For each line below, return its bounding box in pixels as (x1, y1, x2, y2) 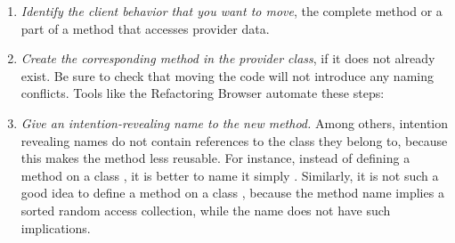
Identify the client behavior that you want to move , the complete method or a (20, 2, 443, 20)
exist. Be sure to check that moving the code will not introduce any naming (20, 66, 434, 85)
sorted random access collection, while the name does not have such (20, 200, 391, 219)
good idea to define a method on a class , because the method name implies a (20, 183, 444, 202)
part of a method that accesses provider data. (20, 19, 270, 37)
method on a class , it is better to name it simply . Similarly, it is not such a (20, 166, 439, 184)
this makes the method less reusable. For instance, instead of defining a (20, 149, 410, 167)
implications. (20, 218, 91, 237)
